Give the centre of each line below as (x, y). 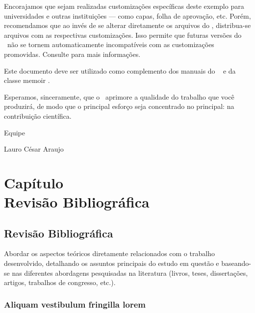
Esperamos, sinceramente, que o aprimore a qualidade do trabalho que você (119, 96)
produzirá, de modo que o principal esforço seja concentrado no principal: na (119, 106)
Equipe (14, 132)
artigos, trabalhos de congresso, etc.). (60, 282)
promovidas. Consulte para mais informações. (72, 54)
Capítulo (34, 182)
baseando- (236, 263)
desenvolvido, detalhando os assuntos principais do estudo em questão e (112, 263)
